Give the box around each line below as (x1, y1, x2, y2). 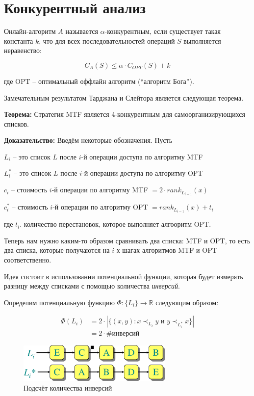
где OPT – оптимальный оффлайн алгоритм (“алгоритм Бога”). (4, 76, 194, 86)
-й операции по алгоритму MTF (51, 185, 148, 195)
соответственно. (4, 255, 51, 265)
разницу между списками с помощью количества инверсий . (4, 281, 180, 291)
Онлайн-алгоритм (4, 26, 56, 36)
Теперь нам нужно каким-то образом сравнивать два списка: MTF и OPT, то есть (4, 235, 251, 245)
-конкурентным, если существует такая (104, 26, 221, 36)
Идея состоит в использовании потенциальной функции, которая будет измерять (4, 271, 243, 281)
